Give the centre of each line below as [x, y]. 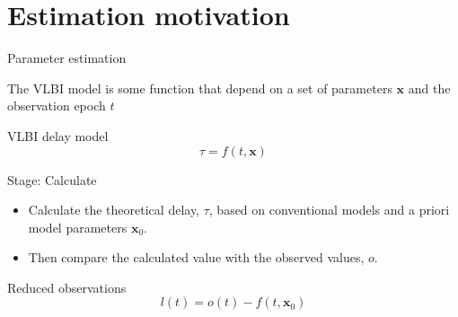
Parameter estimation [67, 58]
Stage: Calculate [52, 179]
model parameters [78, 227]
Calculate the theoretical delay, [114, 210]
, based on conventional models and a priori [329, 210]
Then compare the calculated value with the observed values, [196, 257]
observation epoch [57, 106]
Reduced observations [67, 287]
